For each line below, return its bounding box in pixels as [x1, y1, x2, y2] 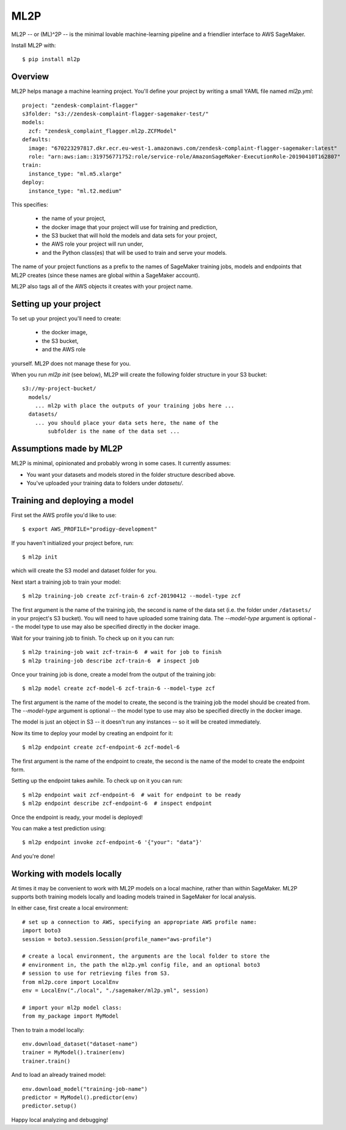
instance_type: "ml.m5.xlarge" [28, 170, 122, 177]
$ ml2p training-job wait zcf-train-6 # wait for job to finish [22, 648, 222, 656]
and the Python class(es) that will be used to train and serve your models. [41, 249, 227, 256]
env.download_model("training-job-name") [22, 1085, 148, 1092]
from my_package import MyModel [22, 1013, 119, 1020]
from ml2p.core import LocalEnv [22, 978, 119, 985]
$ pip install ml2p [22, 56, 81, 63]
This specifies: [11, 200, 48, 208]
